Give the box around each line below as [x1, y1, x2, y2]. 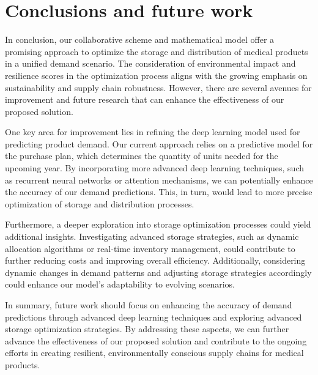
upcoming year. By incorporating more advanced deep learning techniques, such [5, 162, 305, 174]
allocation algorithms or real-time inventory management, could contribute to [5, 242, 295, 254]
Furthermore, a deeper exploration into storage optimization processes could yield [5, 218, 311, 231]
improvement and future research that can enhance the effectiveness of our [5, 93, 284, 106]
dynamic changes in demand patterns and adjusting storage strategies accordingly [5, 265, 312, 278]
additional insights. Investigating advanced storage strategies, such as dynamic [5, 230, 299, 243]
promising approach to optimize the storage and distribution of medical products [5, 45, 308, 58]
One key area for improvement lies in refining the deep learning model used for [5, 125, 300, 138]
